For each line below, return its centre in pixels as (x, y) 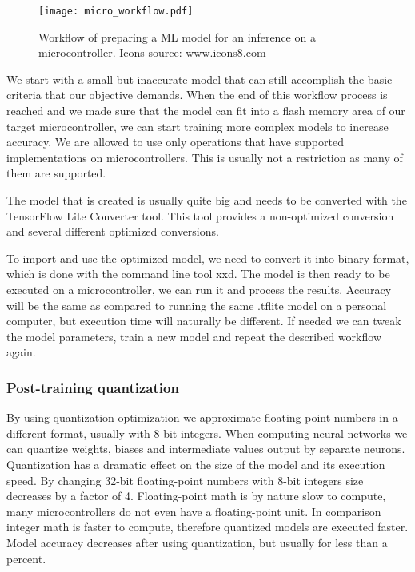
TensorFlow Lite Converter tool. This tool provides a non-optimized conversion (200, 215)
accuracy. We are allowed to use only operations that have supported (175, 142)
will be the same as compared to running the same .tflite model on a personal (197, 305)
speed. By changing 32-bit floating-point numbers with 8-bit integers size (185, 480)
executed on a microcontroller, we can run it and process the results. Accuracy (199, 289)
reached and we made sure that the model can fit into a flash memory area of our (206, 111)
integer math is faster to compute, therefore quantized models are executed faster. (207, 527)
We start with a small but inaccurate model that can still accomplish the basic (200, 79)
